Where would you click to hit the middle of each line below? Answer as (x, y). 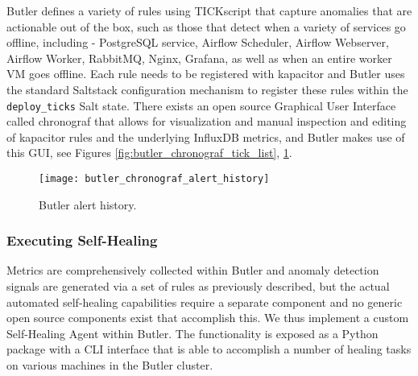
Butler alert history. (88, 204)
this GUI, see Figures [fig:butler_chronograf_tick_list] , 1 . (149, 153)
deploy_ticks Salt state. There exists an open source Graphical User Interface (201, 105)
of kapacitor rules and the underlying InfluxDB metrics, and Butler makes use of (206, 136)
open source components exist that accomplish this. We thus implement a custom (208, 318)
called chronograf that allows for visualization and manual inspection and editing (207, 121)
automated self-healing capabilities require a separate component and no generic (205, 302)
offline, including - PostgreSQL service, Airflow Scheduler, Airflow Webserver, (198, 42)
